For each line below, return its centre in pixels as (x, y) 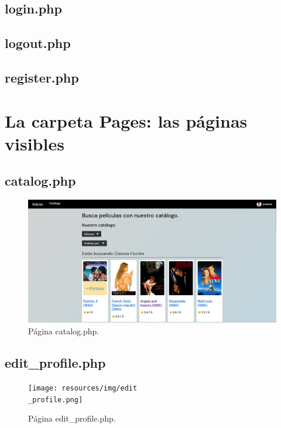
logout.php (38, 43)
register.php (42, 77)
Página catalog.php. (64, 331)
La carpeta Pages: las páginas (126, 120)
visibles (35, 143)
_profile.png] (56, 400)
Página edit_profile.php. (72, 418)
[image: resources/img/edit (83, 388)
